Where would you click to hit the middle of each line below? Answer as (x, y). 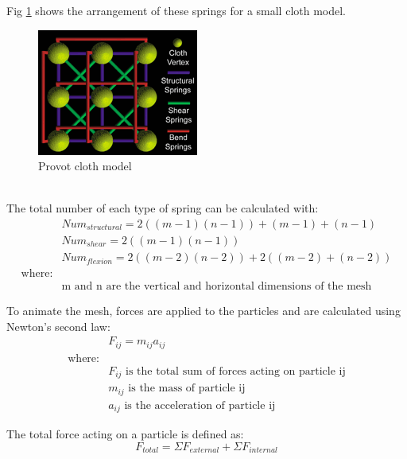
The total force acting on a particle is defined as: (125, 434)
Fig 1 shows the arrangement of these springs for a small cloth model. (176, 10)
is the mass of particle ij (187, 389)
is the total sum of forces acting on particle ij (236, 371)
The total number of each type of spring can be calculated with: (163, 208)
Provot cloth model (85, 166)
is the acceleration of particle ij (200, 405)
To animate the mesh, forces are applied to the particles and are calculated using (203, 311)
